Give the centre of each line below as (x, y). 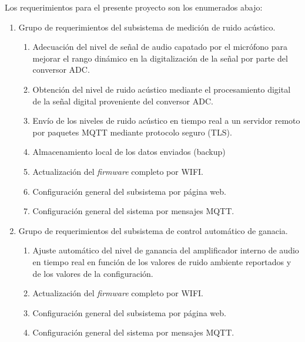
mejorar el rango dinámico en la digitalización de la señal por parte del (160, 58)
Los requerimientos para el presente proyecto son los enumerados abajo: (134, 7)
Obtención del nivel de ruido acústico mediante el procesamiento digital (162, 89)
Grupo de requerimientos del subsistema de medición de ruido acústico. (147, 27)
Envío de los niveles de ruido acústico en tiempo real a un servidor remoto (166, 121)
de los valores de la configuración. (93, 273)
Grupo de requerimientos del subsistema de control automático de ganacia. (153, 230)
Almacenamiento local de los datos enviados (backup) (129, 152)
